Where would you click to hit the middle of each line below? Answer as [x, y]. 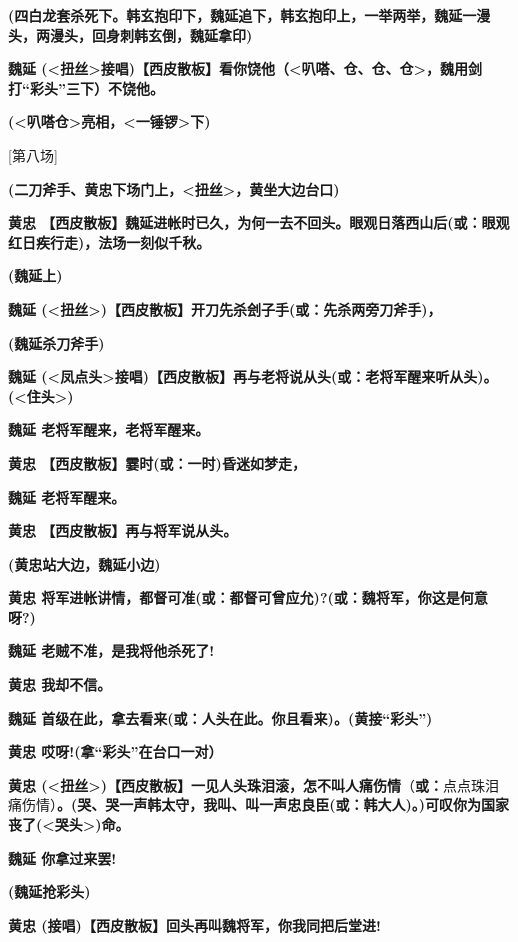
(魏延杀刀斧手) [56, 342]
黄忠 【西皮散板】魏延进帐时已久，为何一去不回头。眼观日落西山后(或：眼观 [259, 222]
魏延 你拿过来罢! [62, 857]
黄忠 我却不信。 [60, 684]
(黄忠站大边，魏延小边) [84, 563]
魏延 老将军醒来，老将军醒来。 [109, 429]
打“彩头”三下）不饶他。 [86, 87]
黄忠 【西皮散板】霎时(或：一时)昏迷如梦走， [157, 462]
